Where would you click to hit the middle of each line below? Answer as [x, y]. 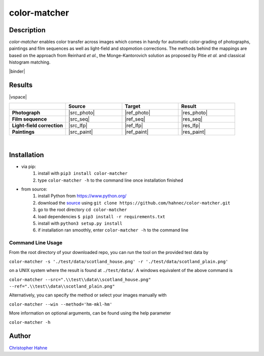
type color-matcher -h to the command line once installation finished [110, 180]
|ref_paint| [137, 132]
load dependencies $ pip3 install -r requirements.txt [102, 216]
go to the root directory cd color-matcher [82, 209]
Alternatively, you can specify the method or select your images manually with [88, 295]
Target [133, 106]
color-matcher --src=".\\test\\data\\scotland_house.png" [80, 279]
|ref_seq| [135, 119]
